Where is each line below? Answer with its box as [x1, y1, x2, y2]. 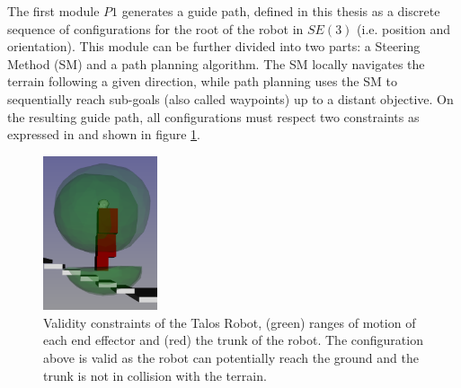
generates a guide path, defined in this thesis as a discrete [121, 2, 440, 20]
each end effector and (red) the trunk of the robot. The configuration [43, 331, 423, 349]
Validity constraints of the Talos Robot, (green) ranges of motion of [43, 313, 416, 331]
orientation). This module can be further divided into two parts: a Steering [7, 37, 421, 56]
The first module [7, 2, 100, 20]
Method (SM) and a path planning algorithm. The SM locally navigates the [7, 54, 425, 73]
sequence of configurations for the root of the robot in [7, 19, 304, 38]
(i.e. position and [357, 19, 451, 38]
